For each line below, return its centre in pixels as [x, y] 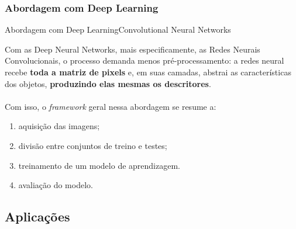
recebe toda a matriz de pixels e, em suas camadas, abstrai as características [148, 72]
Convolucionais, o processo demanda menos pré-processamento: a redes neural [144, 60]
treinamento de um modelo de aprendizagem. [99, 165]
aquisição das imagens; [59, 126]
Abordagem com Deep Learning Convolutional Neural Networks [118, 30]
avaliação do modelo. [56, 185]
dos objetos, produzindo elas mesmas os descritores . [108, 83]
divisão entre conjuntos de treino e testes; [93, 145]
